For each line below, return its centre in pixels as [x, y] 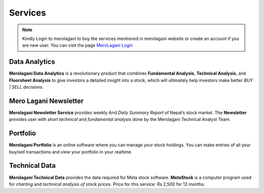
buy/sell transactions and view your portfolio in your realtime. [71, 152]
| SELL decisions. [26, 87]
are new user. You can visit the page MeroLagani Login [77, 45]
